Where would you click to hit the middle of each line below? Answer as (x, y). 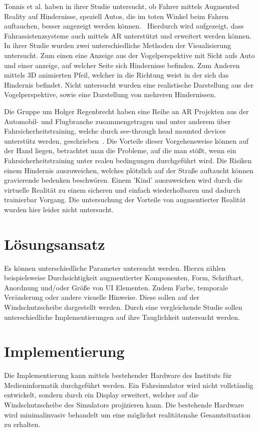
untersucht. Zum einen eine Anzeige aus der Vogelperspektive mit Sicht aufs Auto (129, 55)
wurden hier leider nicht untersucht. (59, 209)
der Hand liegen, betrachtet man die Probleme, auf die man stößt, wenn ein (120, 150)
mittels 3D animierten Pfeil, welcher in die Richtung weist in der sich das (116, 75)
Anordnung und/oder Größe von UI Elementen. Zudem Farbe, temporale (116, 287)
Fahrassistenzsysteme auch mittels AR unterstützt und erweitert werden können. (128, 35)
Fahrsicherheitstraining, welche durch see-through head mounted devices (115, 131)
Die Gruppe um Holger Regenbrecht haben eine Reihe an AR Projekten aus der (126, 111)
